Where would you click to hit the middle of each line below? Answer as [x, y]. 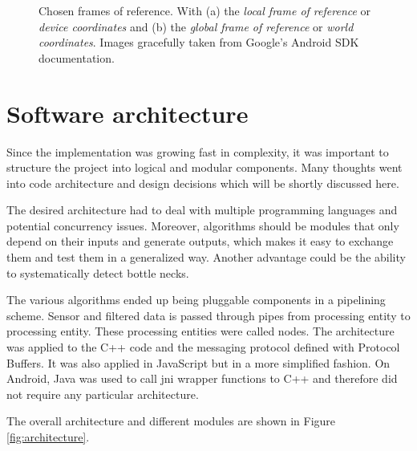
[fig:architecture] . [48, 437]
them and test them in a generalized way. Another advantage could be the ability [206, 257]
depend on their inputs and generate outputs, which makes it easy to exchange [200, 241]
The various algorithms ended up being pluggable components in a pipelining [196, 300]
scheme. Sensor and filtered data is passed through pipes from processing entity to [208, 315]
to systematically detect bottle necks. [98, 272]
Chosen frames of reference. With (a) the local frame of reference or [205, 10]
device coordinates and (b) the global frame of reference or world [196, 26]
